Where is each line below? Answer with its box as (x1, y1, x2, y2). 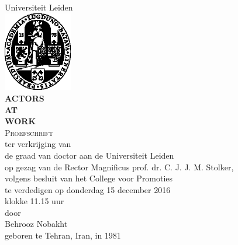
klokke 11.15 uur (5, 195, 64, 207)
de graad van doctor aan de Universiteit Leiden (5, 149, 174, 161)
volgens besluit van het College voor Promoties (5, 172, 173, 184)
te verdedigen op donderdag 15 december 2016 (5, 183, 171, 195)
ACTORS (5, 92, 44, 104)
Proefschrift (5, 126, 53, 138)
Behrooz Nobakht (5, 218, 68, 230)
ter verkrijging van (5, 138, 71, 150)
